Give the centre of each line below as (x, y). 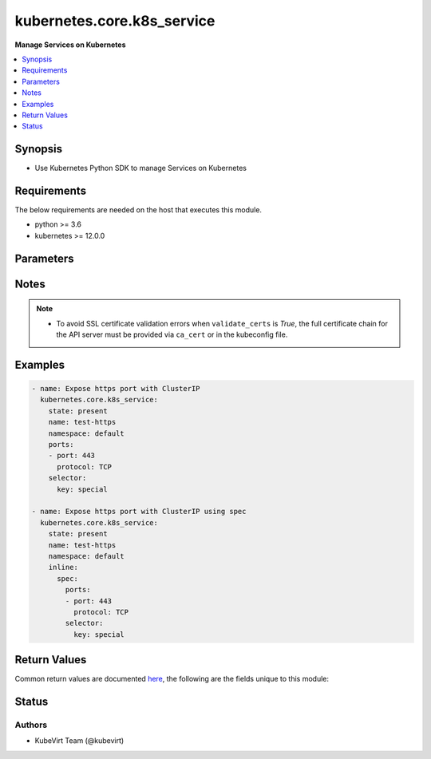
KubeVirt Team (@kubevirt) (79, 741)
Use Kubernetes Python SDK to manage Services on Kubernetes (141, 168)
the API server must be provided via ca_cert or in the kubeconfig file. (172, 334)
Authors (31, 725)
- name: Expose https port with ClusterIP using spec (139, 512)
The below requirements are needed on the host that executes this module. (138, 210)
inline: (63, 567)
